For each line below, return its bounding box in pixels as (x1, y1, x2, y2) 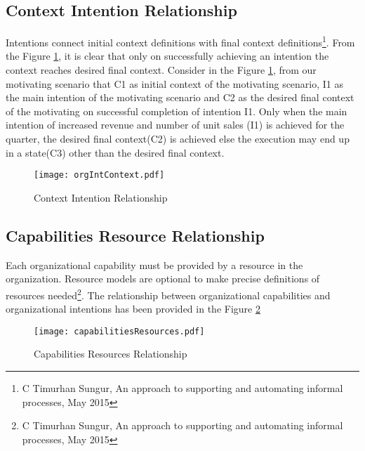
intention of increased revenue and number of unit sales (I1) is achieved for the (6, 117, 345, 132)
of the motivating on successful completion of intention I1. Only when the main (6, 103, 347, 118)
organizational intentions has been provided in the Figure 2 (6, 301, 260, 316)
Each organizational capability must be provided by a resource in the (6, 257, 303, 272)
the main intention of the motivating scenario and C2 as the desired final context (6, 90, 354, 105)
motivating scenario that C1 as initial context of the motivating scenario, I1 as (6, 76, 344, 91)
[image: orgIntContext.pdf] (34, 170, 165, 181)
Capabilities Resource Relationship (6, 224, 265, 246)
